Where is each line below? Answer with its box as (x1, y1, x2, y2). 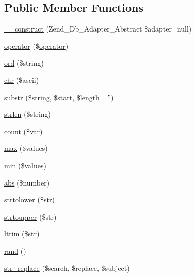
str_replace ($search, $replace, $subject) (4, 262, 130, 273)
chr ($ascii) (4, 74, 39, 85)
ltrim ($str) (4, 228, 40, 239)
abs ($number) (4, 177, 50, 188)
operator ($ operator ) (4, 40, 69, 51)
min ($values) (4, 160, 46, 170)
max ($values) (4, 143, 48, 153)
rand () (4, 245, 26, 256)
